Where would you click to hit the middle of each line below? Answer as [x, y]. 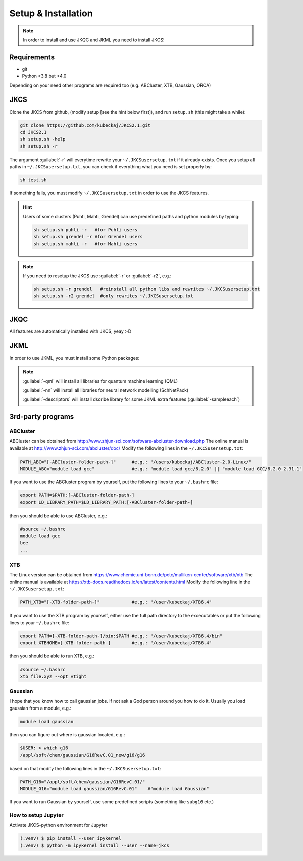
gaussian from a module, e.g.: [40, 708]
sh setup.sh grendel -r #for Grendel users [88, 237]
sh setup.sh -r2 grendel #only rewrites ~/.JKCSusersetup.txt [114, 296]
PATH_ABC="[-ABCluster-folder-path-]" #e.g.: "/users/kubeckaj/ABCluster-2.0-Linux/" [136, 462]
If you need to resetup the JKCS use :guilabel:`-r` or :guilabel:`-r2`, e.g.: [97, 276]
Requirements [32, 57]
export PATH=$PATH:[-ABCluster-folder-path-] [77, 495]
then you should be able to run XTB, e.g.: [52, 656]
